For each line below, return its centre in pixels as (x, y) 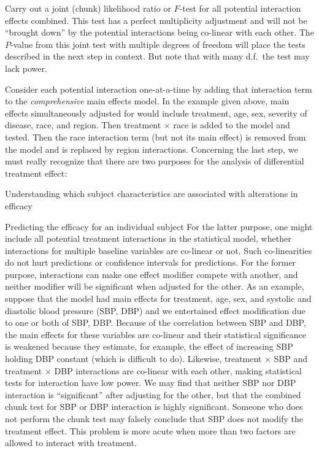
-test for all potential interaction (240, 8)
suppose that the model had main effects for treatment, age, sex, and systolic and (158, 299)
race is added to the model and (232, 125)
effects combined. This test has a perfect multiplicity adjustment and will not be (156, 20)
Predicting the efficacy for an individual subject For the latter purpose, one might (159, 226)
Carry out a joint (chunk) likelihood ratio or (88, 8)
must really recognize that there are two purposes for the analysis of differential (155, 161)
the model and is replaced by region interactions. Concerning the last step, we (152, 149)
